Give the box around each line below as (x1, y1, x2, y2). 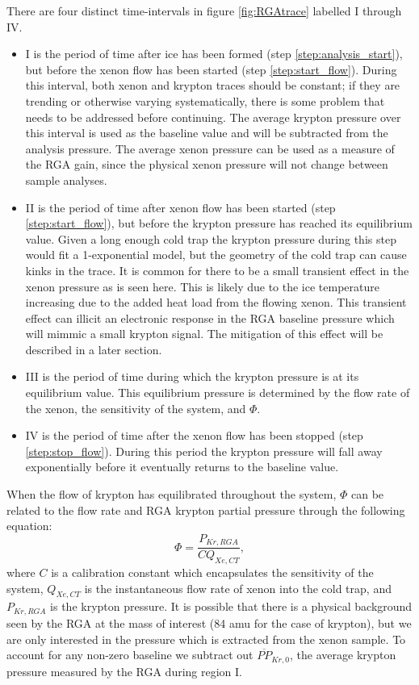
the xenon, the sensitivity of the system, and (25, 399, 246, 416)
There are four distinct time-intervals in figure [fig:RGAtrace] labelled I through (6, 2, 402, 19)
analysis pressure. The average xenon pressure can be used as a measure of (25, 140, 395, 157)
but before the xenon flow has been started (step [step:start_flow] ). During (25, 61, 397, 77)
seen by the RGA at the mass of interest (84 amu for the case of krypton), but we (6, 614, 412, 631)
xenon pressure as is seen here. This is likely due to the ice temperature (25, 278, 379, 294)
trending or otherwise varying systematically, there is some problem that (25, 92, 385, 109)
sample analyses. (25, 171, 107, 188)
